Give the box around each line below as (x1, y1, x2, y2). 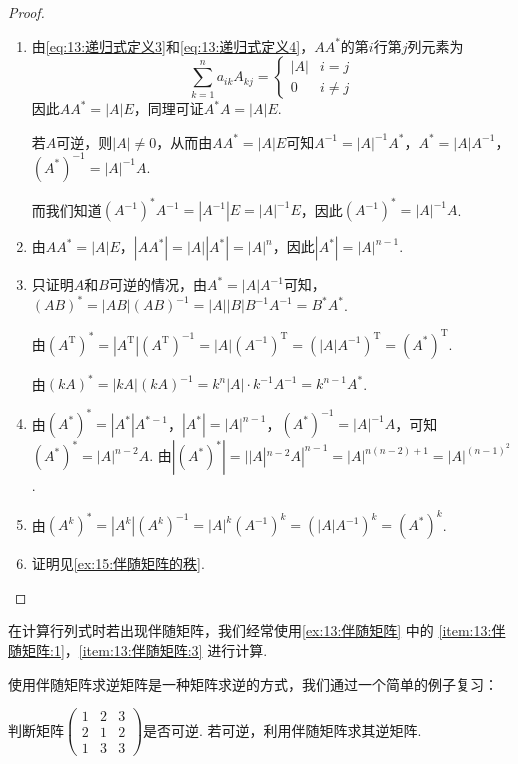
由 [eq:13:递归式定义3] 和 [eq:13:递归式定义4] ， (31, 35, 315, 56)
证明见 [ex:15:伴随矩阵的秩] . (31, 553, 205, 574)
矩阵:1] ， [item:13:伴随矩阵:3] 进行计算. (21, 640, 268, 661)
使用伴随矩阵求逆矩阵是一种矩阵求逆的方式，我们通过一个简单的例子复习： (8, 673, 498, 694)
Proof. (8, 2, 45, 22)
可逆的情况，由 (108, 274, 207, 295)
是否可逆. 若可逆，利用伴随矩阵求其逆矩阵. (143, 719, 422, 740)
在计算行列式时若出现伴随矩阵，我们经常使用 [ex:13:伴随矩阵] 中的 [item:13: (8, 620, 492, 641)
